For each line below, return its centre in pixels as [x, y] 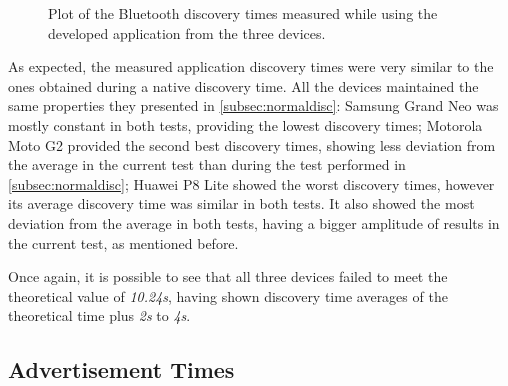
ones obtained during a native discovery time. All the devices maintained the [243, 85]
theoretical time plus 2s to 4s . [99, 315]
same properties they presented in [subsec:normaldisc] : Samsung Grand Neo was [253, 105]
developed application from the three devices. [187, 32]
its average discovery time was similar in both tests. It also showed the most [241, 203]
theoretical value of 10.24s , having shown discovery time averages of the [228, 295]
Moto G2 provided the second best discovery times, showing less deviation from [252, 144]
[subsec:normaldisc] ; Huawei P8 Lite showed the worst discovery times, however [251, 183]
